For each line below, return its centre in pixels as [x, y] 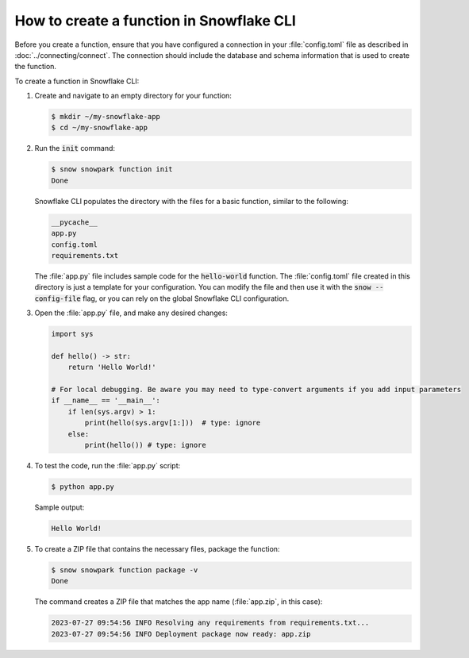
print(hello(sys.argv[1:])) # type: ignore [173, 423]
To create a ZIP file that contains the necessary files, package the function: [157, 548]
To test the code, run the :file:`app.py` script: [108, 466]
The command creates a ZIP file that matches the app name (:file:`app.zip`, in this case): [179, 602]
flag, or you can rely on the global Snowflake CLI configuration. [186, 298]
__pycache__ [75, 222]
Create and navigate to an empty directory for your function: [133, 96]
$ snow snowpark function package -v [125, 570]
